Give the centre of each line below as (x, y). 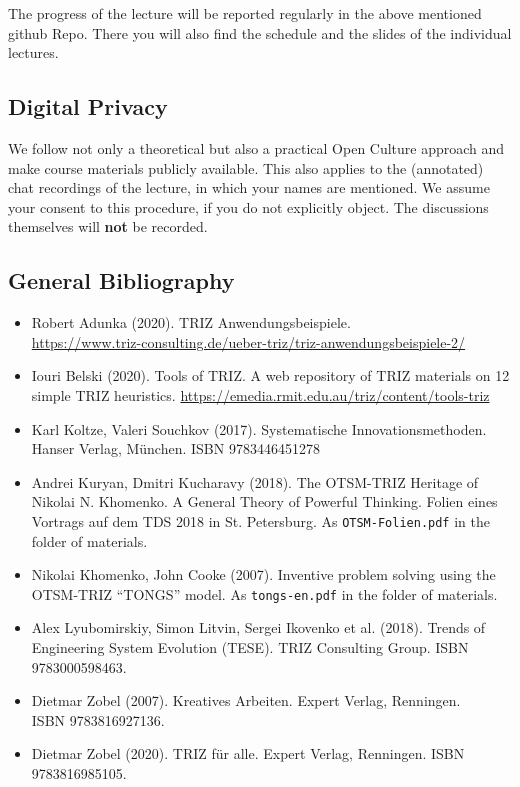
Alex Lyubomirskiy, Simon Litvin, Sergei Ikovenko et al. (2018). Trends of (258, 627)
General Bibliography (121, 280)
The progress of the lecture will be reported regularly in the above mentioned (245, 13)
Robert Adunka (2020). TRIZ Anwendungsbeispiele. (191, 322)
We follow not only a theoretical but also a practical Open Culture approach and (256, 147)
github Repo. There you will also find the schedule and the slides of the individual (260, 32)
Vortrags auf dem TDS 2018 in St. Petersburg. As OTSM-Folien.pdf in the (260, 520)
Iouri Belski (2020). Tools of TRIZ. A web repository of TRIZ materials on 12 (270, 375)
